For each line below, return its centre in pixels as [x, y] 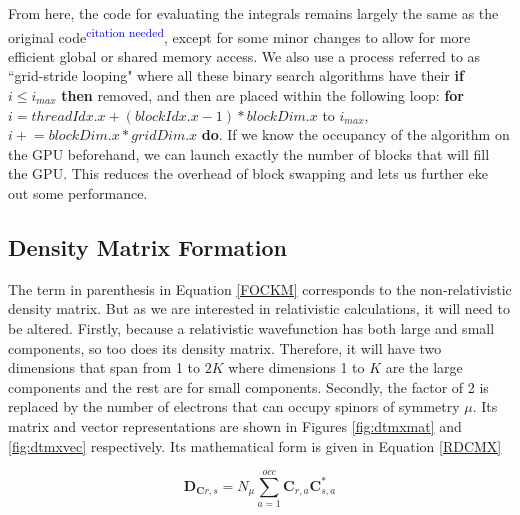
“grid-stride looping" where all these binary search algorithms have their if [236, 75]
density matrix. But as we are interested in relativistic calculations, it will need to [259, 308]
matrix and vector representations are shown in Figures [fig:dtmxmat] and [235, 425]
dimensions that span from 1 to [104, 367]
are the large [424, 367]
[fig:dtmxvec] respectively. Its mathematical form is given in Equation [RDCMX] [255, 445]
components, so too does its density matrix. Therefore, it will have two [225, 347]
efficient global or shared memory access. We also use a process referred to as [244, 55]
